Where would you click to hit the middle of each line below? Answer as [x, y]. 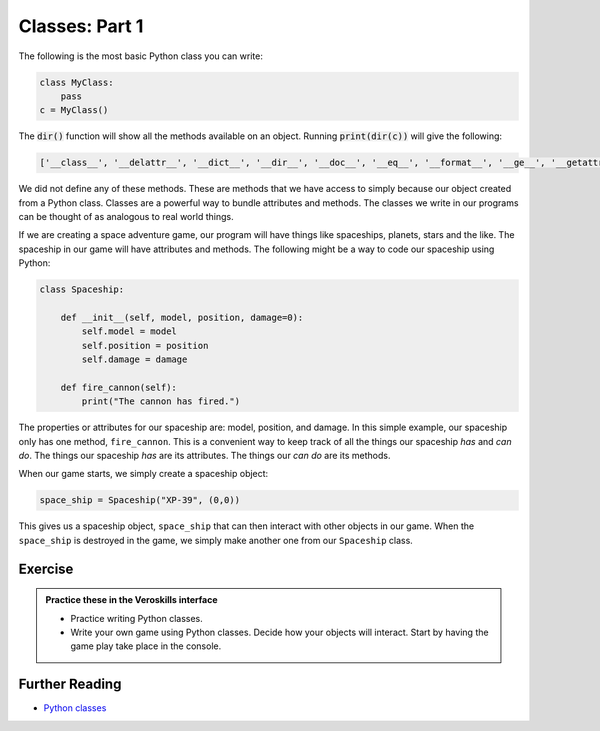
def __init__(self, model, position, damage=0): [182, 317]
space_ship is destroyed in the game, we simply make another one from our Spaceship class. [216, 540]
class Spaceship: [82, 289]
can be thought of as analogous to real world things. [126, 217]
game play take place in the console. [146, 646]
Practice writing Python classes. [137, 618]
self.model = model [129, 331]
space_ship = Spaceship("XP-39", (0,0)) [139, 500]
